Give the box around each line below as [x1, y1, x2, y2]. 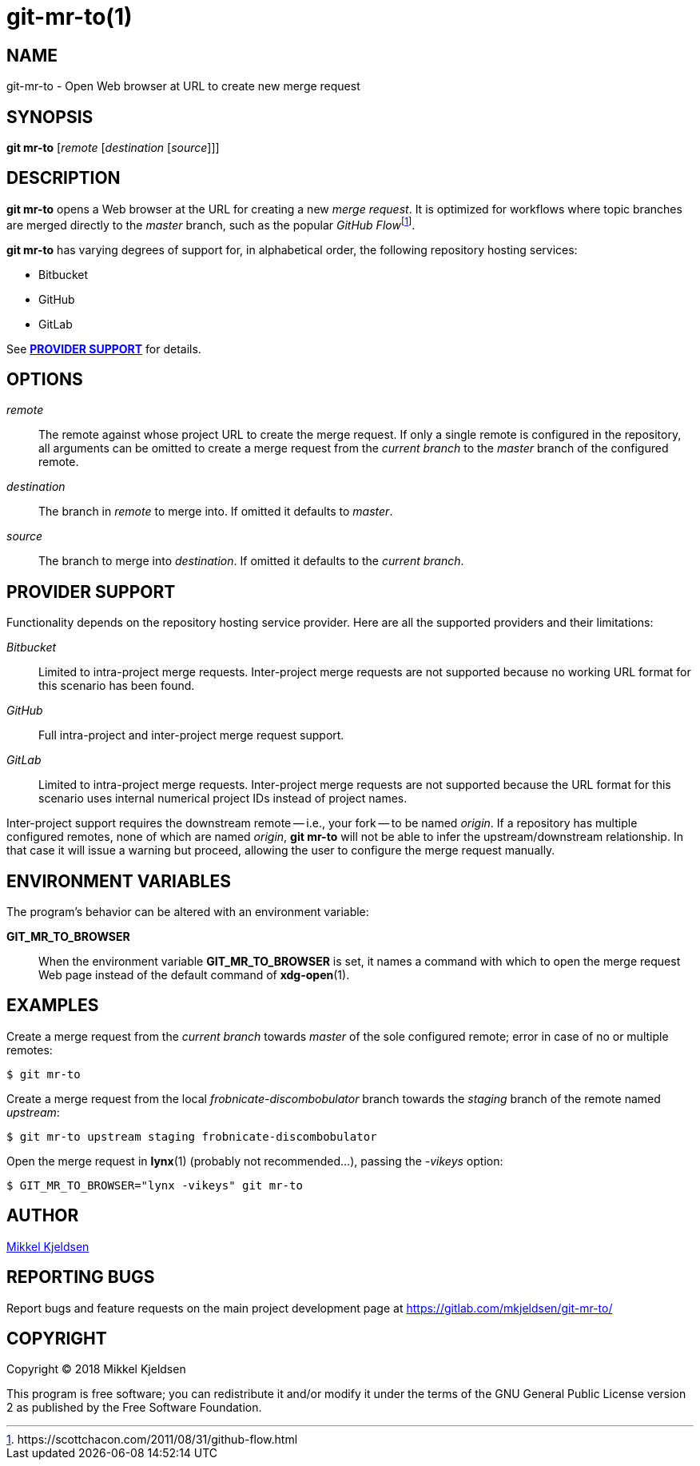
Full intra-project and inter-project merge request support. [38, 728, 344, 743]
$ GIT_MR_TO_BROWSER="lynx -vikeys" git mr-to [6, 1178, 303, 1192]
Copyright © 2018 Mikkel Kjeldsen [6, 1362, 186, 1376]
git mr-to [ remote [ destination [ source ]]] [6, 141, 220, 155]
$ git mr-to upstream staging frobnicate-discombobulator [6, 1129, 377, 1143]
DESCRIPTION [6, 168, 121, 189]
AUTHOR [6, 1205, 79, 1226]
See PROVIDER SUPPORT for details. [6, 341, 201, 356]
